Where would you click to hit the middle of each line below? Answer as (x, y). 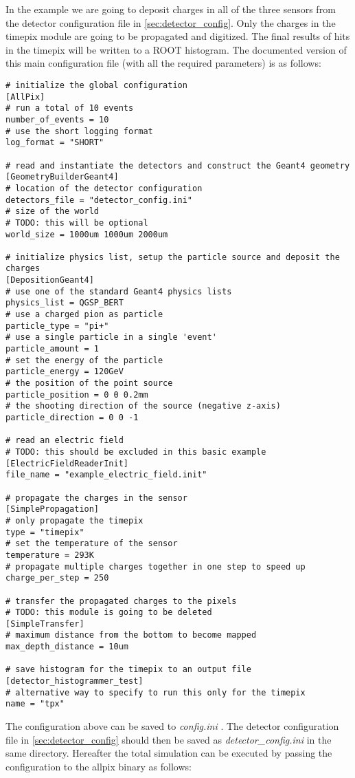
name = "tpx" (35, 704)
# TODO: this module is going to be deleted (109, 613)
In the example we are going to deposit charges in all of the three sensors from (171, 9)
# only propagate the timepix (75, 520)
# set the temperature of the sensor (92, 544)
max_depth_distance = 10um (67, 647)
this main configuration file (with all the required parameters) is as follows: (163, 63)
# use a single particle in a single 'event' (111, 337)
